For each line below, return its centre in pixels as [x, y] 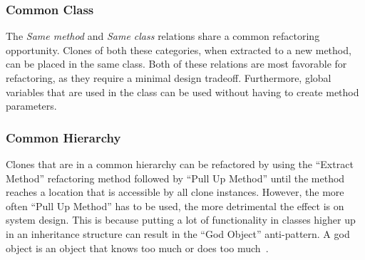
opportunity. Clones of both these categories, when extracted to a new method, [179, 50]
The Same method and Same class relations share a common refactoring [163, 36]
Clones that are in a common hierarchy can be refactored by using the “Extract [180, 164]
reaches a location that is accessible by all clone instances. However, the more [175, 192]
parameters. [31, 106]
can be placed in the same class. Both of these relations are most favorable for [176, 64]
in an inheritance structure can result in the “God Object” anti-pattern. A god [178, 233]
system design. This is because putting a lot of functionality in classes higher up [181, 220]
